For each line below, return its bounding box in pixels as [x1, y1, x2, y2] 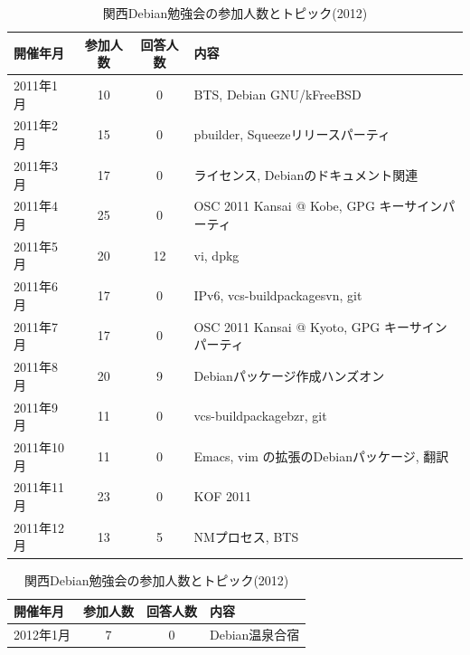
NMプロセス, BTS [193, 527, 299, 546]
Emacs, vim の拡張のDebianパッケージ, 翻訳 [193, 446, 449, 465]
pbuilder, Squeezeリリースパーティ [193, 125, 390, 144]
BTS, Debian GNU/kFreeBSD [193, 84, 362, 103]
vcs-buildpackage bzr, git [193, 406, 327, 425]
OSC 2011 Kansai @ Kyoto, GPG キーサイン [193, 317, 447, 336]
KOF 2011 [193, 487, 252, 506]
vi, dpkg [193, 245, 240, 264]
